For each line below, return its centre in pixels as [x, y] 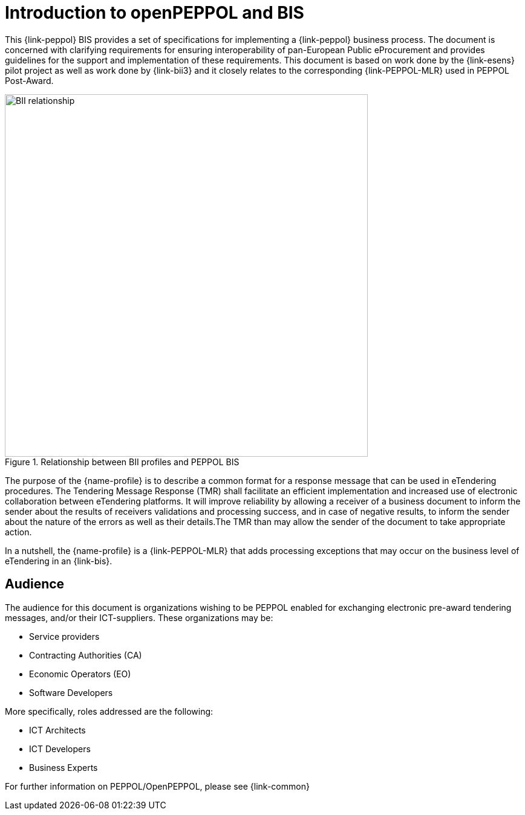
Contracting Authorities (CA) [86, 655]
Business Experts [64, 767]
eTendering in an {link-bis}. [59, 561]
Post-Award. [29, 80]
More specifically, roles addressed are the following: [109, 711]
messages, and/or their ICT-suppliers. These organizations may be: [139, 617]
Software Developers [71, 692]
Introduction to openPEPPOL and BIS [155, 13]
